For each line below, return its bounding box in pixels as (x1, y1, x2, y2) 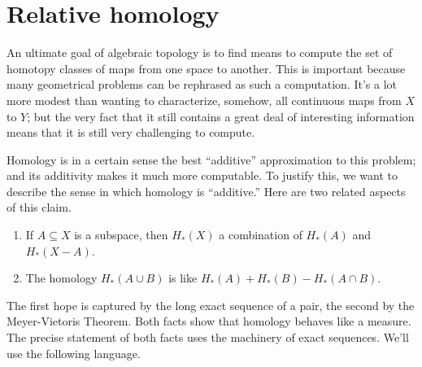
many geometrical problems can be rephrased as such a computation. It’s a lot (7, 76, 398, 93)
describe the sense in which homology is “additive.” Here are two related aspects (7, 182, 406, 199)
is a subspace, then (74, 226, 168, 243)
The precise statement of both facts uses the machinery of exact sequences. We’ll (7, 329, 409, 346)
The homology (25, 269, 98, 286)
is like (168, 269, 198, 286)
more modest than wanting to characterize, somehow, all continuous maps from (7, 91, 402, 108)
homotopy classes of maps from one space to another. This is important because (7, 59, 406, 76)
